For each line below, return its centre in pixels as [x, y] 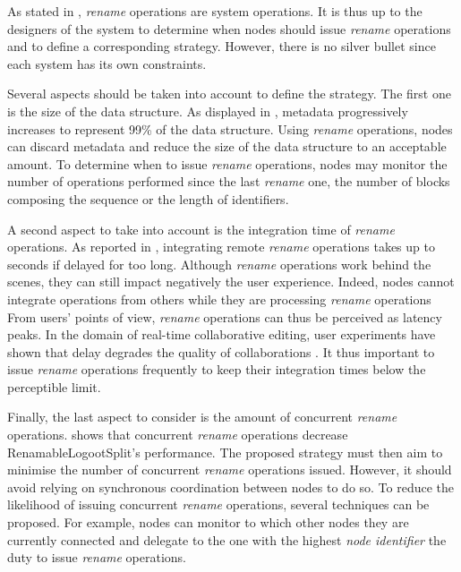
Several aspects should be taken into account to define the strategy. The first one [229, 94]
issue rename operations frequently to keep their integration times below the [217, 369]
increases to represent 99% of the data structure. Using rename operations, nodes [230, 128]
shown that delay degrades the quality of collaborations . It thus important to [221, 351]
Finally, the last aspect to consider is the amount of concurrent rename [202, 417]
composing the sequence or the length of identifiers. [148, 198]
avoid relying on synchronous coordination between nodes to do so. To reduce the [231, 487]
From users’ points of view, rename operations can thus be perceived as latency [225, 316]
